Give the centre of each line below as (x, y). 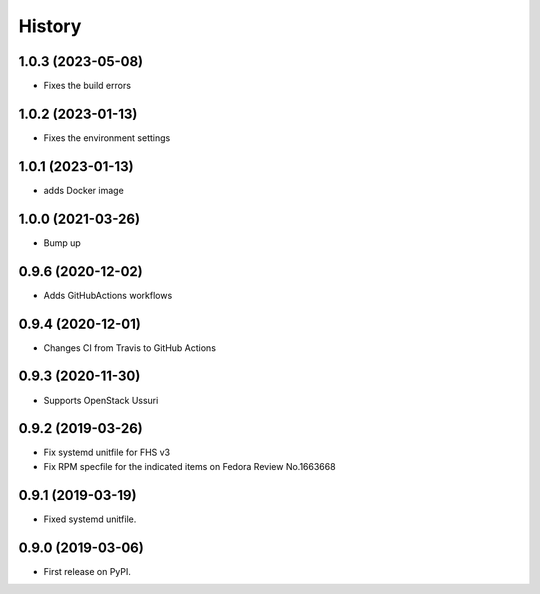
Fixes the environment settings (107, 137)
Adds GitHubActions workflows (108, 295)
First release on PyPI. (87, 571)
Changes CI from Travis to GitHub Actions (130, 347)
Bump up (62, 242)
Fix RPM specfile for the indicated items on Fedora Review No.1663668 (189, 466)
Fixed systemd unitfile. (90, 519)
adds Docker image (83, 190)
